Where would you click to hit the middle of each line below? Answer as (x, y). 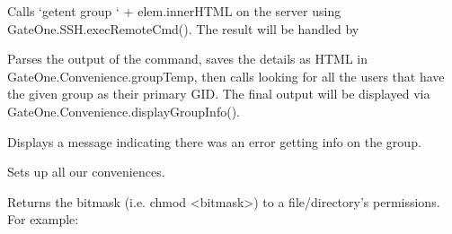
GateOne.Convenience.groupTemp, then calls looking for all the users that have (226, 76)
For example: (43, 219)
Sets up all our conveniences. (86, 172)
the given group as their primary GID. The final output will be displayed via (219, 94)
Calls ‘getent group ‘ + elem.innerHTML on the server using (174, 11)
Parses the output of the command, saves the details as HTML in (188, 59)
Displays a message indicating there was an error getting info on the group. (214, 141)
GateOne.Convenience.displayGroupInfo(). (124, 111)
